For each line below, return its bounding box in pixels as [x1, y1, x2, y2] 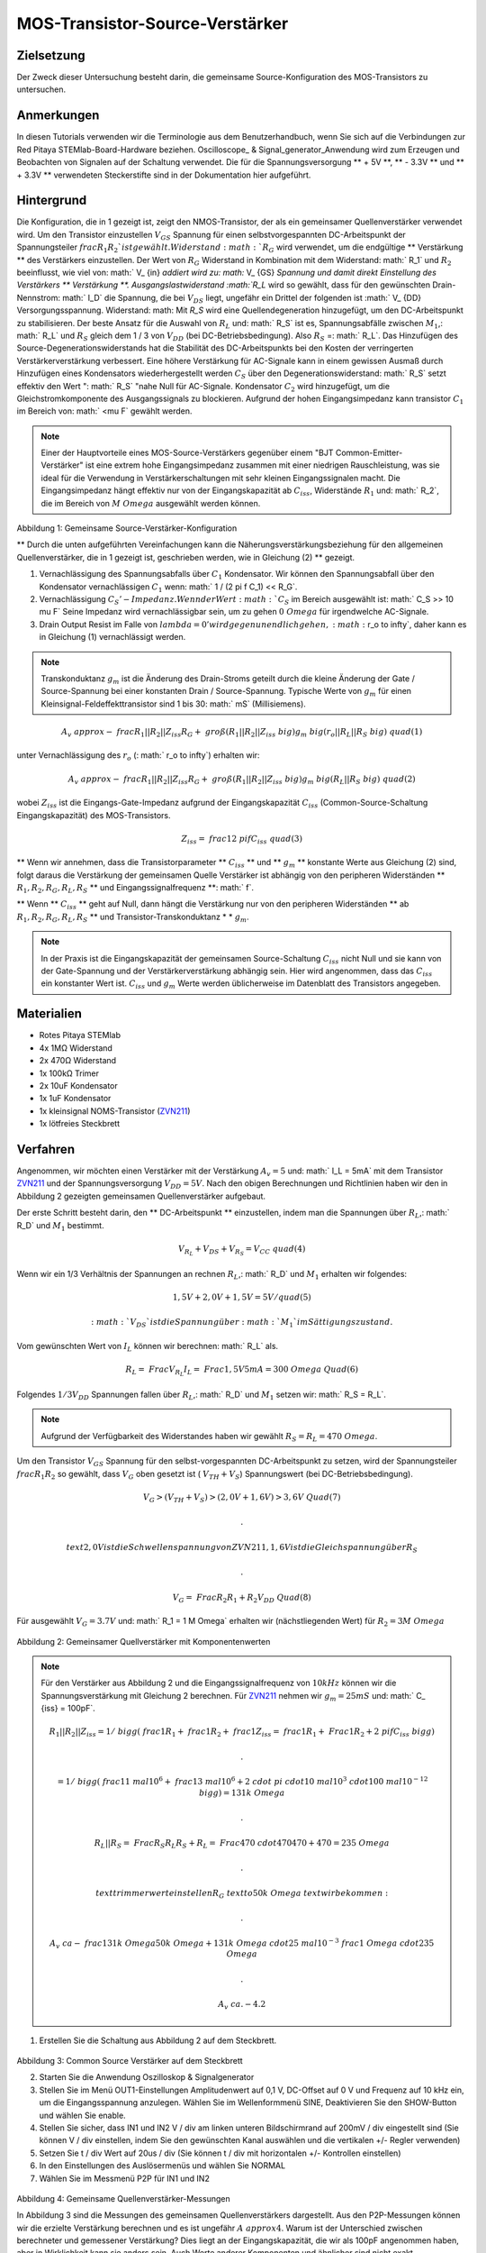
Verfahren [16, 1141, 76, 1157]
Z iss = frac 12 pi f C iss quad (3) [181, 834, 303, 846]
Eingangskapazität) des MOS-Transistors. [16, 809, 171, 820]
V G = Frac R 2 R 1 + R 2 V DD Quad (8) [172, 1592, 312, 1604]
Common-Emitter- [335, 447, 403, 459]
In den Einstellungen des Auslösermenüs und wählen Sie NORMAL [39, 2160, 286, 2171]
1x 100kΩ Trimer [39, 1068, 99, 1079]
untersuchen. [16, 84, 67, 95]
